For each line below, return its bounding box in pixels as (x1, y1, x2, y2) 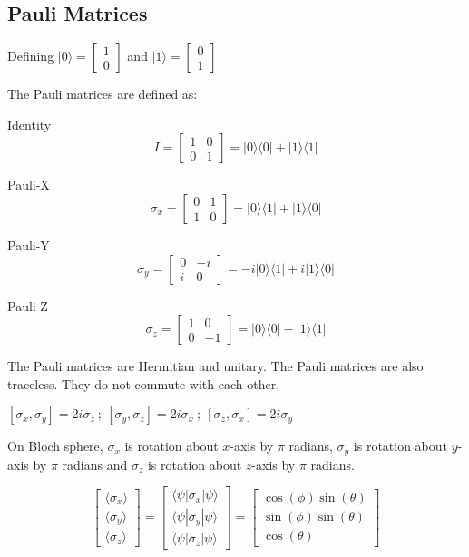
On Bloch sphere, (7, 436, 103, 455)
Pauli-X (7, 175, 50, 194)
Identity (7, 114, 52, 133)
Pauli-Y (7, 235, 50, 254)
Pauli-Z (7, 296, 48, 315)
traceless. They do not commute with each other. (7, 374, 280, 393)
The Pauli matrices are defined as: (7, 84, 198, 103)
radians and (62, 454, 128, 474)
